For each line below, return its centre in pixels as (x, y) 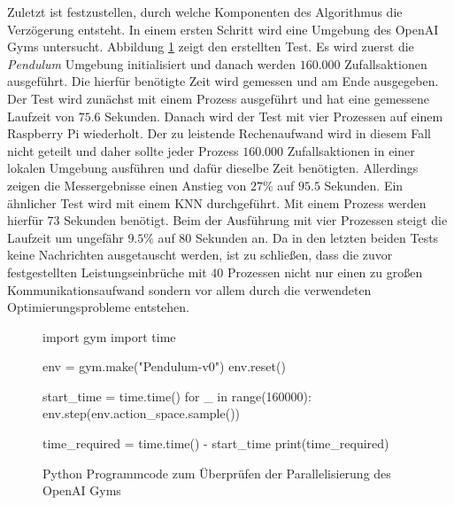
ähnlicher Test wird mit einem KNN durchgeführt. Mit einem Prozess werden (217, 202)
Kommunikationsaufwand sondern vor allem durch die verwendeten (189, 289)
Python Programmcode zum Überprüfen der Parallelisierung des (217, 473)
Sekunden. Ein (364, 185)
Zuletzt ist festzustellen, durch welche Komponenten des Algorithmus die (205, 12)
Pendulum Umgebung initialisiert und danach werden (152, 63)
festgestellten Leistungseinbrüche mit (107, 272)
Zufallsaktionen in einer (351, 150)
